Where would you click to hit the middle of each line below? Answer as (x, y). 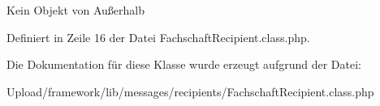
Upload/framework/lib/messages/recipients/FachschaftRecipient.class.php (190, 91)
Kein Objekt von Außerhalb (76, 10)
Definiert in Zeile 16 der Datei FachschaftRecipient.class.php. (158, 37)
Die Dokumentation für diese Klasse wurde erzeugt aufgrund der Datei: (184, 64)
